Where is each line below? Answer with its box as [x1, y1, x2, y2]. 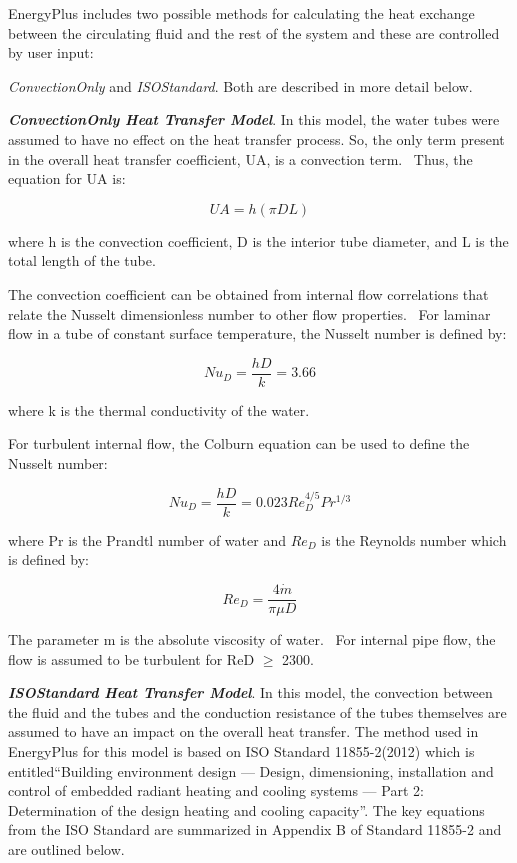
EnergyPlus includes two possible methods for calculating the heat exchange [8, 3, 475, 23]
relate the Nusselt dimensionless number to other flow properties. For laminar [8, 303, 491, 324]
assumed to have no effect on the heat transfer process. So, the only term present [8, 128, 505, 149]
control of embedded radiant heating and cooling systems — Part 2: [8, 780, 424, 801]
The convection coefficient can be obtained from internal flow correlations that [8, 283, 489, 304]
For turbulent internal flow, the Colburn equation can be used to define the [8, 433, 470, 454]
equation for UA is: [8, 168, 126, 189]
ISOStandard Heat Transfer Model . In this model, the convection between [8, 682, 493, 703]
